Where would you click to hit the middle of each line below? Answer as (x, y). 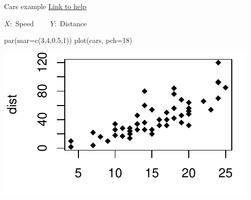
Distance (73, 23)
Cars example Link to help (45, 6)
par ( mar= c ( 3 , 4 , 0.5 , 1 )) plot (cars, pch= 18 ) (68, 40)
